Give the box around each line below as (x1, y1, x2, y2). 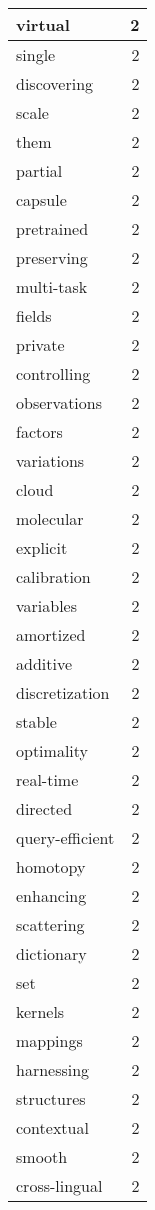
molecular (16, 507, 84, 530)
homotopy (16, 855, 86, 878)
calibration (16, 565, 91, 588)
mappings (16, 1029, 83, 1052)
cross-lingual (16, 1174, 103, 1197)
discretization (16, 681, 110, 704)
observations (16, 391, 103, 414)
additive (16, 652, 73, 675)
